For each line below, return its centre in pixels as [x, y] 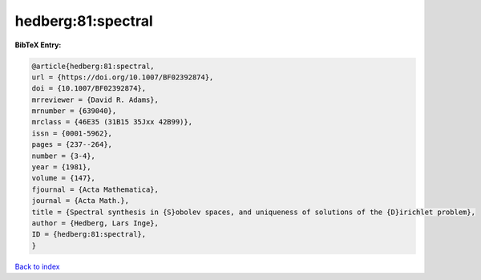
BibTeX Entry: [38, 45]
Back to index [37, 266]
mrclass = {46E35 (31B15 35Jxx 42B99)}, [112, 122]
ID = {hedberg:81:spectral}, [89, 234]
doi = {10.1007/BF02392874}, [89, 89]
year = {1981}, [61, 167]
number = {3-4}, [64, 156]
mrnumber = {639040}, [74, 111]
